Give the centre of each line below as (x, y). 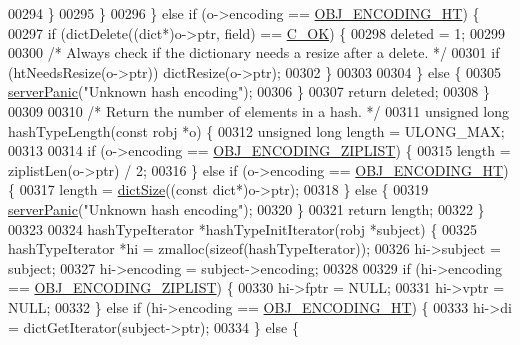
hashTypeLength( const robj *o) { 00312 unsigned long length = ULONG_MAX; (256, 130)
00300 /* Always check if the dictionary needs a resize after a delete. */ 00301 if (254, 52)
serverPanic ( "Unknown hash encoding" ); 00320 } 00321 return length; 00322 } (246, 208)
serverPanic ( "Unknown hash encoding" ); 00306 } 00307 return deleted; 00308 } (249, 91)
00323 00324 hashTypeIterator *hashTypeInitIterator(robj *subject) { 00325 (243, 228)
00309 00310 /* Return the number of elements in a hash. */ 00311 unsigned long (259, 110)
